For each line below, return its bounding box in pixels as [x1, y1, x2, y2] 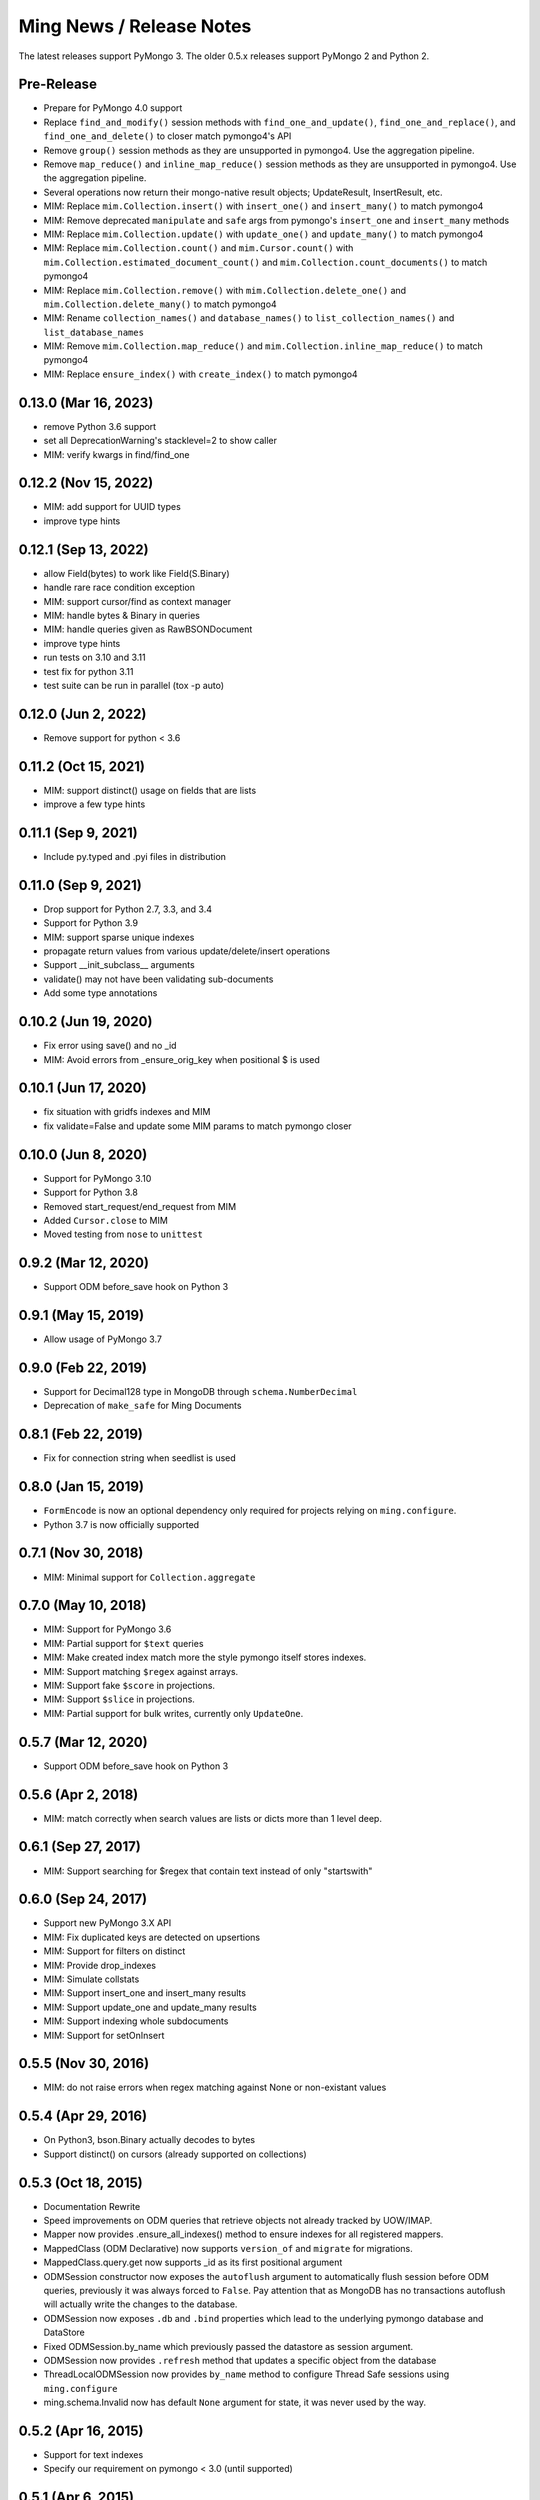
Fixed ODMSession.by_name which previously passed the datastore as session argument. [43, 2340, 414, 2352]
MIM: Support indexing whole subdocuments [43, 2015, 229, 2027]
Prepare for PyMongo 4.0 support [43, 102, 183, 114]
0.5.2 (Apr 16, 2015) [18, 2422, 144, 2439]
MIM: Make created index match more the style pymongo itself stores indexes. [43, 1651, 367, 1664]
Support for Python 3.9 [43, 917, 139, 929]
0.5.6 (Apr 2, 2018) [18, 1786, 139, 1803]
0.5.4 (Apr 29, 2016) [18, 2108, 148, 2125]
